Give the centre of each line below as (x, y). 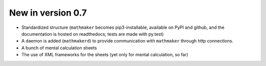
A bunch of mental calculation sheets (59, 48)
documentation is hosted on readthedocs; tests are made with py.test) (93, 34)
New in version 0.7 (48, 13)
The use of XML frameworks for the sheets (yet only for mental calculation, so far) (105, 55)
